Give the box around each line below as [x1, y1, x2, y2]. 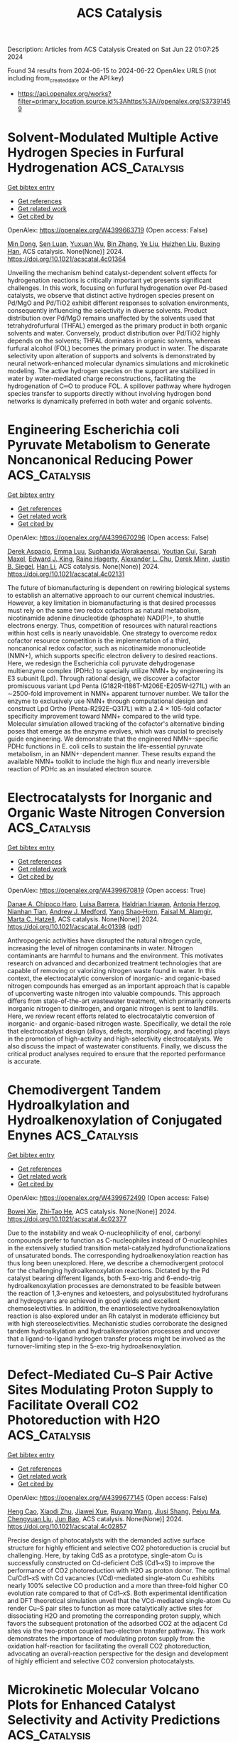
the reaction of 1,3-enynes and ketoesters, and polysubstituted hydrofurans [7, 1289, 229, 1297]
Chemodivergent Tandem [7, 1082, 161, 1098]
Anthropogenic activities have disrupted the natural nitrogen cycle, [7, 936, 202, 945]
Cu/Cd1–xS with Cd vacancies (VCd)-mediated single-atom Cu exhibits [7, 1573, 215, 1582]
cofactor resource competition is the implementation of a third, [7, 636, 191, 645]
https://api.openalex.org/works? [17, 89, 112, 97]
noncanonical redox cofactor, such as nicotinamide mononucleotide [7, 643, 206, 652]
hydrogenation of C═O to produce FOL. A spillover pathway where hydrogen [7, 382, 231, 390]
